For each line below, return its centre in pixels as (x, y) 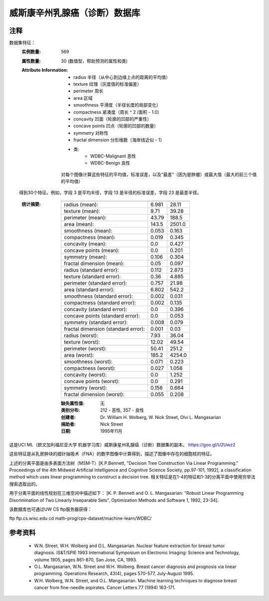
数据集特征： (22, 43)
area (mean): (79, 224)
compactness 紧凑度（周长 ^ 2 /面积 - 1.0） (118, 112)
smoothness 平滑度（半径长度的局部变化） (117, 105)
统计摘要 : (31, 204)
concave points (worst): (92, 381)
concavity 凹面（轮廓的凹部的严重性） (113, 119)
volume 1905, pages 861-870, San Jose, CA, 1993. (86, 560)
